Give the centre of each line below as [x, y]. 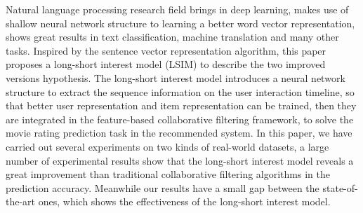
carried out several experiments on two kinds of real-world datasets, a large [167, 146]
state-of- [340, 187]
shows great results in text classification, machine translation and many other [172, 37]
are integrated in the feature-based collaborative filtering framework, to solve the [180, 119]
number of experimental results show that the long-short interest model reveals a [180, 160]
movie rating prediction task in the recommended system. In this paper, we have [179, 133]
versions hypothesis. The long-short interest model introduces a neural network [176, 77]
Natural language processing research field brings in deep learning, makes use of [177, 9]
